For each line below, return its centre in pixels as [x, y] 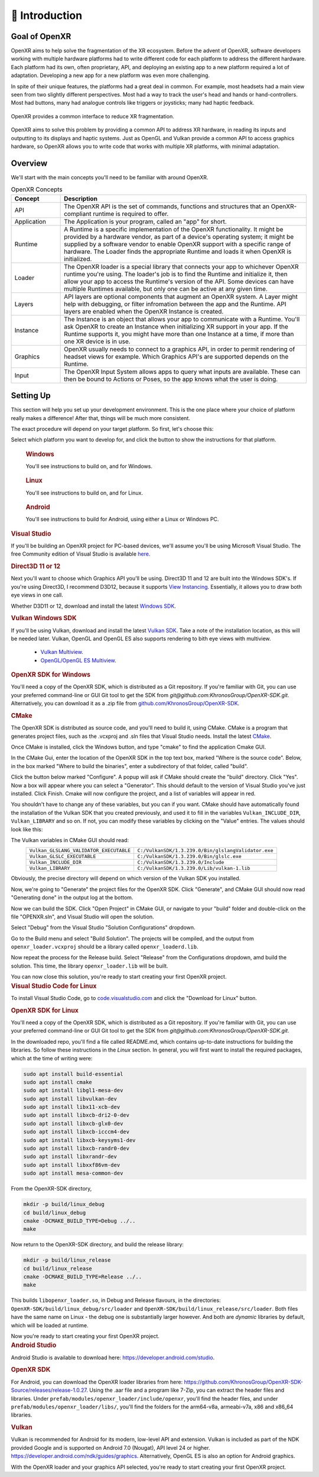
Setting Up [31, 396]
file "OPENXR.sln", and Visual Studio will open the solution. [82, 917]
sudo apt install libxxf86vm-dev [72, 1165]
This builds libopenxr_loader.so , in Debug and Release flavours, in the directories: [116, 1300]
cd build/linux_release [58, 1268]
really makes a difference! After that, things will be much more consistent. [100, 418]
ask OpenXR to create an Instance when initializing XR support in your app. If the [176, 327]
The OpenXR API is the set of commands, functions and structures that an [167, 206]
